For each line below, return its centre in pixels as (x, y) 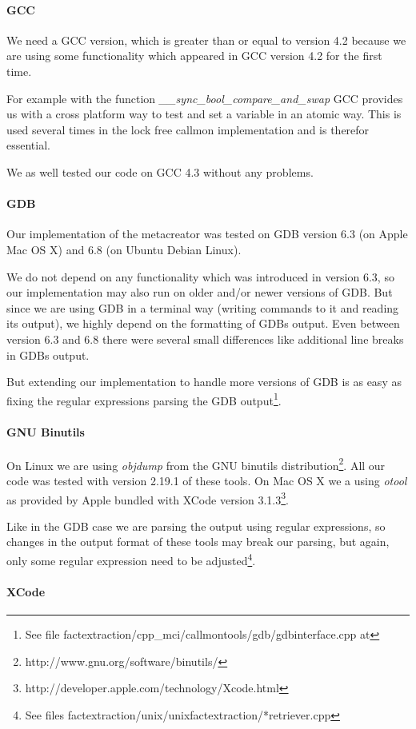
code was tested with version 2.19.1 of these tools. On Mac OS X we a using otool (207, 480)
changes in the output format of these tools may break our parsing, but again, (198, 542)
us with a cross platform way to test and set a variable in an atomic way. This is (204, 114)
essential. (28, 145)
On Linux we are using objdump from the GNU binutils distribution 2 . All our (196, 464)
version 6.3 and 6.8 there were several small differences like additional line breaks (205, 339)
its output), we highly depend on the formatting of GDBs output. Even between (203, 323)
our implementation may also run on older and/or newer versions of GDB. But (200, 292)
